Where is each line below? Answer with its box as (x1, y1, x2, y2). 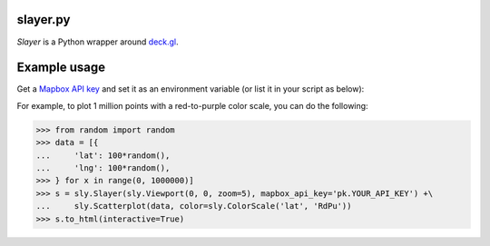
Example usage (16, 60, 106, 75)
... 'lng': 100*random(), (35, 162, 171, 172)
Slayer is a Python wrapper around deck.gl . (16, 36, 179, 47)
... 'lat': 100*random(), (35, 150, 171, 161)
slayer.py (16, 12, 71, 27)
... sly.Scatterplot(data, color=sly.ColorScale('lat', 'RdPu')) (35, 201, 352, 212)
